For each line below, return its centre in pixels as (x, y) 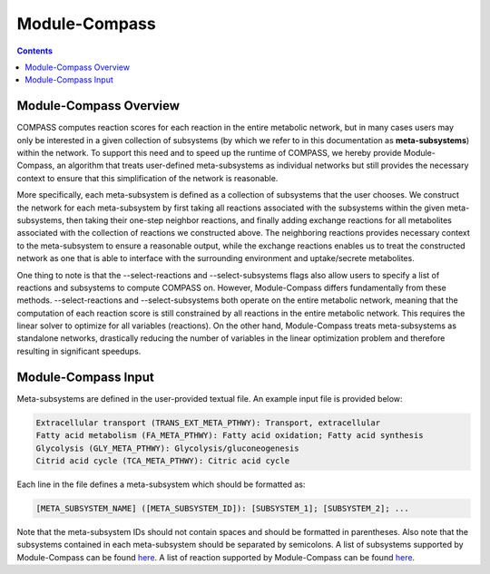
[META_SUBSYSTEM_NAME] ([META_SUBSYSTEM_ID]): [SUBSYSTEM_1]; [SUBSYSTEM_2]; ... (223, 508)
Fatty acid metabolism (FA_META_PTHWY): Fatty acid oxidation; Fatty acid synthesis (230, 436)
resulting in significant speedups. (79, 351)
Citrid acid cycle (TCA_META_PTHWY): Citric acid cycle (163, 461)
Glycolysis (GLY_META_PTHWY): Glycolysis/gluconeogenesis (167, 448)
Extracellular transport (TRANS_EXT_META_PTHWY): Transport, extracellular (208, 423)
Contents (35, 51)
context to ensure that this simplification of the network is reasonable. (147, 178)
